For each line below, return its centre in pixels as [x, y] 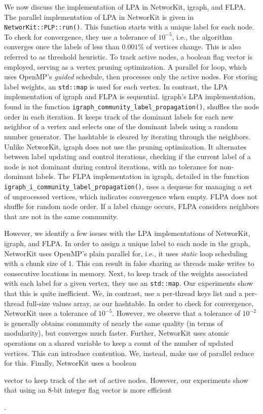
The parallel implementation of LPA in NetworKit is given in [99, 17]
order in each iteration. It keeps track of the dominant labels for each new [119, 116]
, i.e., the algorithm [202, 36]
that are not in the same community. [61, 216]
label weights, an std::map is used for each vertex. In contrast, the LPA [116, 86]
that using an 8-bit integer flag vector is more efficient [88, 390]
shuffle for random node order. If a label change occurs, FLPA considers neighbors [132, 206]
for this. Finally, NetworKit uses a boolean [70, 363]
